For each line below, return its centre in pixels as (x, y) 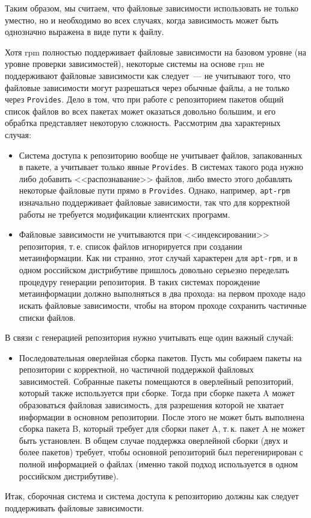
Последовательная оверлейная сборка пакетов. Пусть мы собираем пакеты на (160, 357)
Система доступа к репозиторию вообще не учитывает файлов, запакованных (161, 155)
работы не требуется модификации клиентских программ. (125, 214)
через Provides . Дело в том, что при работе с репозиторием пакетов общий (144, 99)
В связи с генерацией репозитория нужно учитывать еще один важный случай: (149, 337)
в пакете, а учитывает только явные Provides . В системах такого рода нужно (161, 167)
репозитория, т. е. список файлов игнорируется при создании (131, 246)
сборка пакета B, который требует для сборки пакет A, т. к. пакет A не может (162, 428)
